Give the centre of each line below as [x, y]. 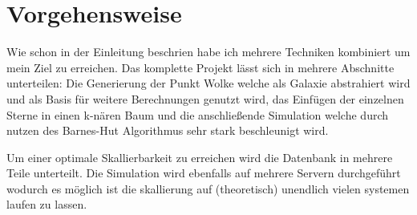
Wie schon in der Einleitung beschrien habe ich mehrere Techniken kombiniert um [208, 52]
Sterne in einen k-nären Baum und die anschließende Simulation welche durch [198, 114]
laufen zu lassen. [47, 204]
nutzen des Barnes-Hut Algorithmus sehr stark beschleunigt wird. [168, 130]
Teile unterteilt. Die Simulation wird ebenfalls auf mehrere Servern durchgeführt [204, 173]
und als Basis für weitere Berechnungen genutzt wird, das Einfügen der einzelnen [205, 98]
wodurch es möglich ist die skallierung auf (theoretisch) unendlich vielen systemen [208, 188]
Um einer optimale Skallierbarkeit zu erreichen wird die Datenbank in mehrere [200, 157]
